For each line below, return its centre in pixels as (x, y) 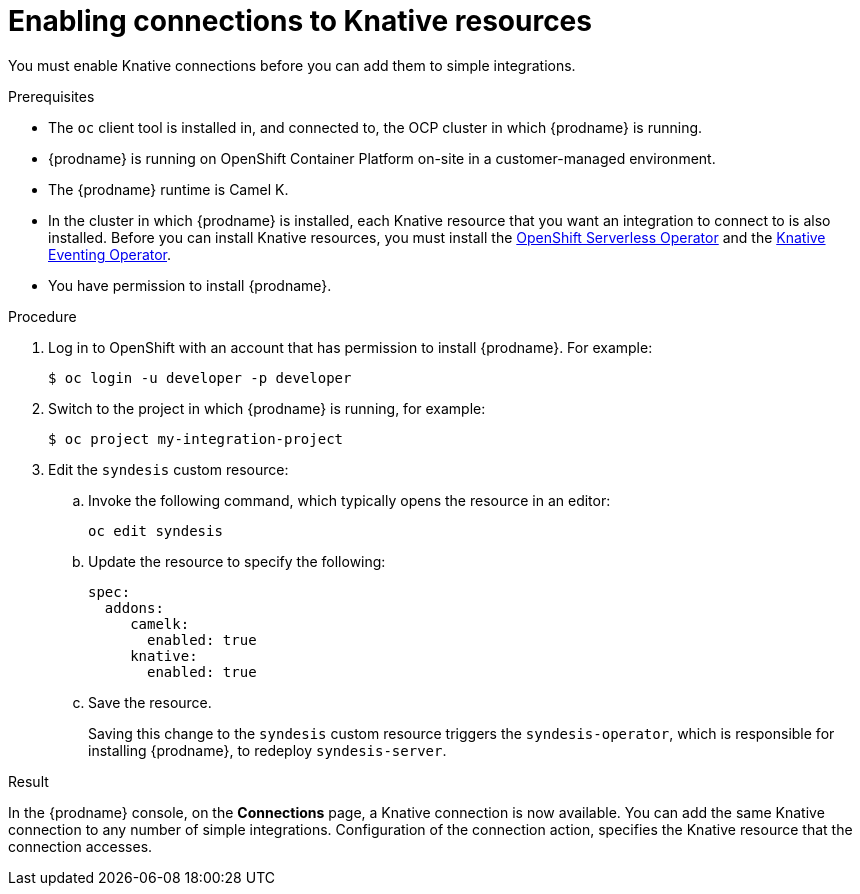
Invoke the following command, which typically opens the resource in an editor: (349, 500)
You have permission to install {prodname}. (190, 285)
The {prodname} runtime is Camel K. (168, 189)
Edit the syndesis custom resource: (168, 469)
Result (28, 781)
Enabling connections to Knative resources (300, 21)
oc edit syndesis (155, 530)
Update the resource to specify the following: (237, 561)
